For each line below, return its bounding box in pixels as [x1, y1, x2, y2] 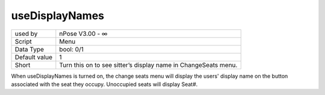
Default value [14, 53, 53, 61]
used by [14, 29, 38, 38]
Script [14, 37, 32, 45]
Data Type [14, 45, 45, 53]
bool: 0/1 [59, 45, 84, 53]
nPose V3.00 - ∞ [59, 29, 108, 38]
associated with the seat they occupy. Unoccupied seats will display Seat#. [11, 81, 198, 88]
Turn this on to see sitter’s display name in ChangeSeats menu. [59, 60, 238, 69]
